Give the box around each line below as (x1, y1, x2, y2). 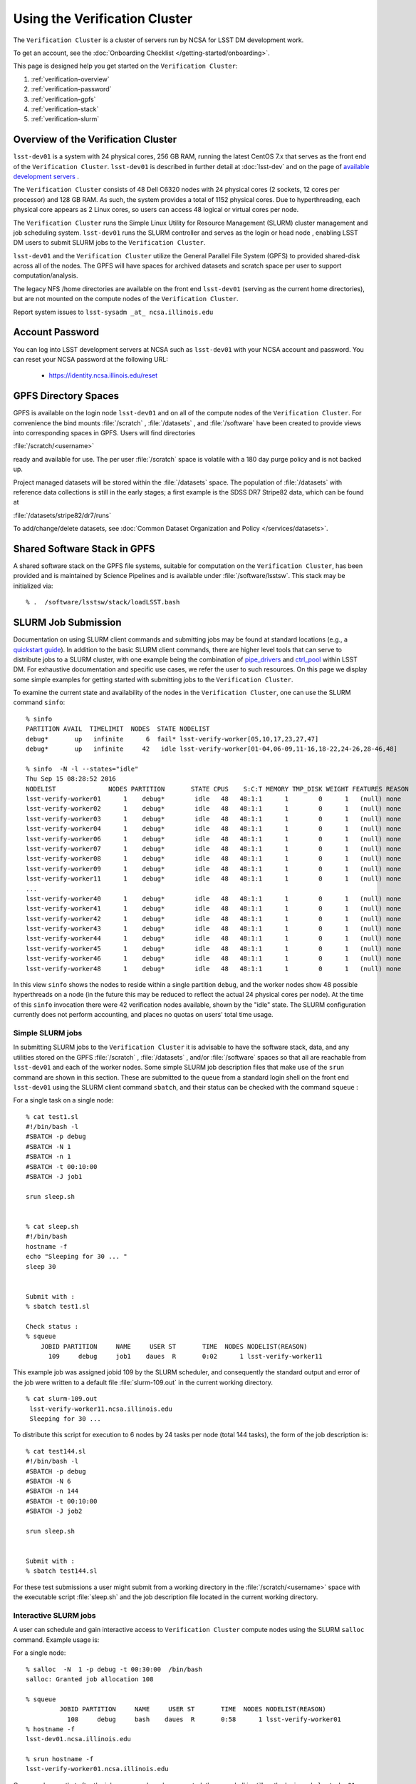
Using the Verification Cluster (13, 11, 193, 26)
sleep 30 (26, 1262, 56, 1270)
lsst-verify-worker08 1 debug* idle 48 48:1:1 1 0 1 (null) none (26, 855, 402, 863)
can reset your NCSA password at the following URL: (13, 355, 169, 363)
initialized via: (13, 582, 53, 590)
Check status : (26, 1322, 79, 1330)
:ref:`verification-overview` (31, 75, 110, 83)
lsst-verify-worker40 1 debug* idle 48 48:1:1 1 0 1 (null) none (26, 894, 402, 903)
